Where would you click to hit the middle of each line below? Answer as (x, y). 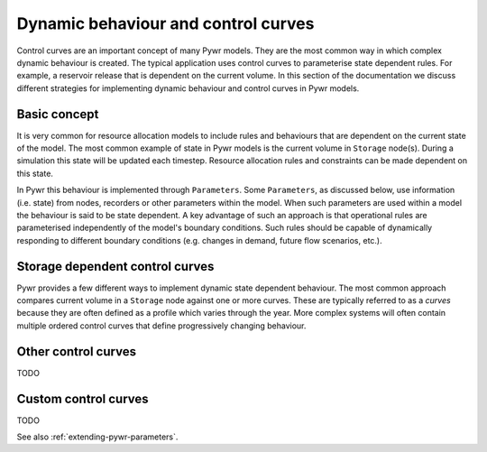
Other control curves (77, 351)
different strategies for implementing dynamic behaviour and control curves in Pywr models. (188, 88)
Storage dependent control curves (115, 266)
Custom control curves (83, 398)
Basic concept (58, 114)
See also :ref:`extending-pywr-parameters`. (97, 437)
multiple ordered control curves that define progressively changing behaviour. (161, 326)
